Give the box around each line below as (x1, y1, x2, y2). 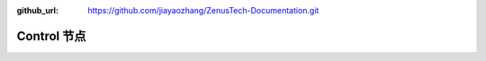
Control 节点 (16, 28, 86, 44)
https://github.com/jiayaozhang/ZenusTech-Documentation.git (87, 5, 319, 15)
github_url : (16, 5, 58, 15)
